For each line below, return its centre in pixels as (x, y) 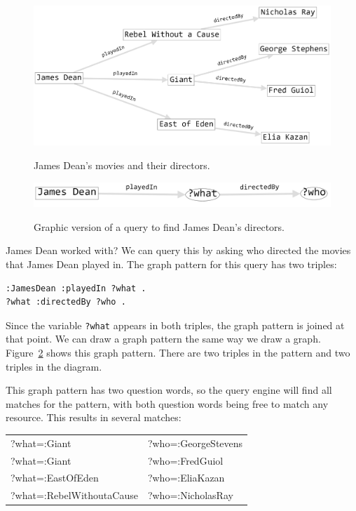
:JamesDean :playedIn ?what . (76, 288)
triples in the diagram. (54, 366)
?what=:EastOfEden (55, 478)
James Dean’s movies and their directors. (122, 165)
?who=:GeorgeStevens (195, 443)
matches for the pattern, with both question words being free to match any (167, 403)
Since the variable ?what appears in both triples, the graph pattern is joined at (175, 325)
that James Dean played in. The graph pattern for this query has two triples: (171, 264)
